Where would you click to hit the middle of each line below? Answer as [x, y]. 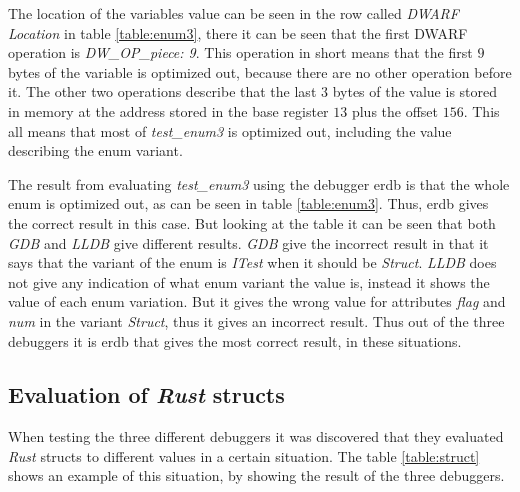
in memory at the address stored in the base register [168, 110]
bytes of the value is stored [415, 91]
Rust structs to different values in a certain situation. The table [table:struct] [244, 455]
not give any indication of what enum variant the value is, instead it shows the [249, 281]
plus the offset [395, 110]
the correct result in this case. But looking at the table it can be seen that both [252, 222]
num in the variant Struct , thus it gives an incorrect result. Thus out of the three [256, 320]
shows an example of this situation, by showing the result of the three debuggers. [256, 475]
